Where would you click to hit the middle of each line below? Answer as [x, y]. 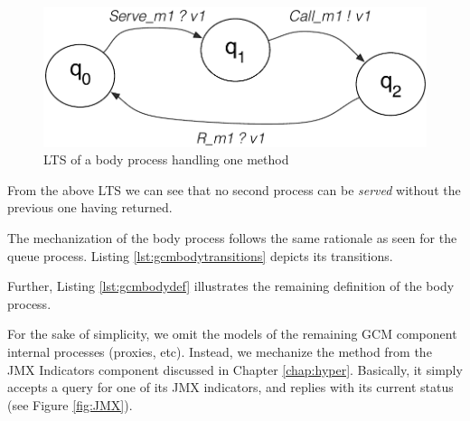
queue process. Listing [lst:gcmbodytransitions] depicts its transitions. [200, 255]
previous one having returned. [90, 207]
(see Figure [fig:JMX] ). [70, 404]
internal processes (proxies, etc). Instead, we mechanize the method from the [220, 351]
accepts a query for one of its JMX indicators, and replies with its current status [230, 387]
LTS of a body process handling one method [166, 159]
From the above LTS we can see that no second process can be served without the [234, 189]
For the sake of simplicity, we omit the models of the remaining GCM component [232, 334]
